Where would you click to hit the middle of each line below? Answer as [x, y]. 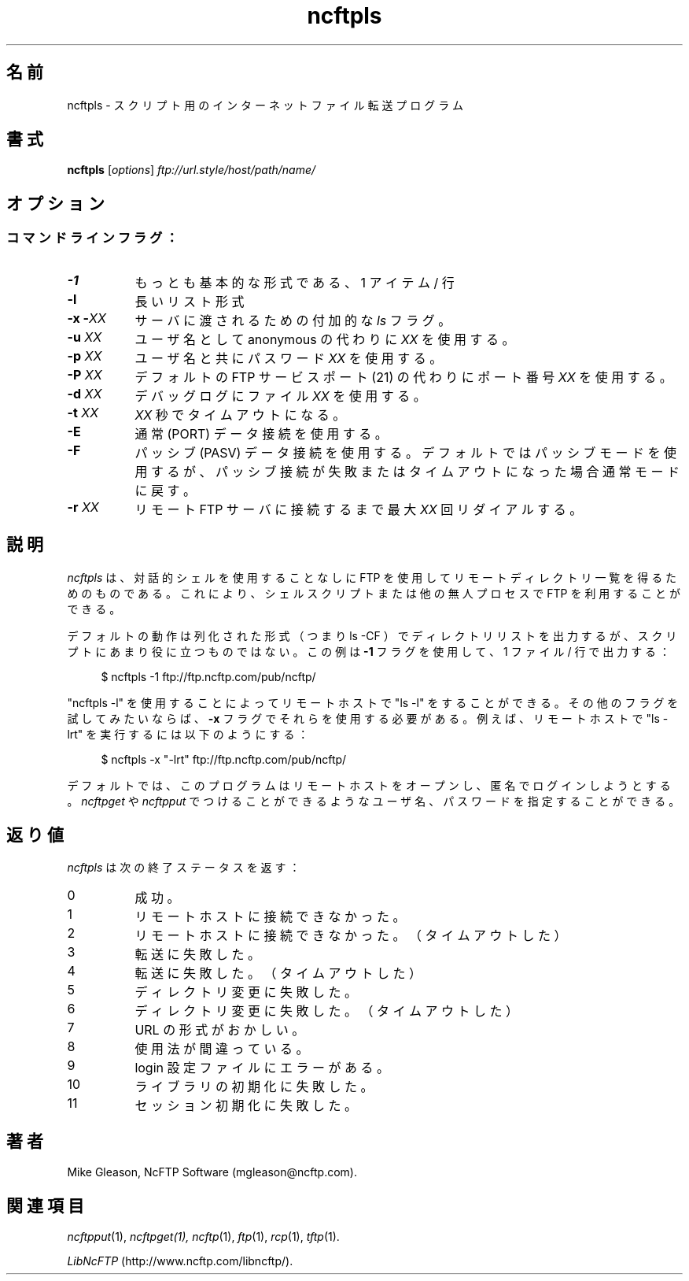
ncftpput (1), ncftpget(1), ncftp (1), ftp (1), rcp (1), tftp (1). [203, 1237]
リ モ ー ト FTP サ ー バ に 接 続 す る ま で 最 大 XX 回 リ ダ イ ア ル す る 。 [359, 509]
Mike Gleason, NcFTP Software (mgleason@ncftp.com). [212, 1172]
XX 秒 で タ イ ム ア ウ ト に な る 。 [240, 415]
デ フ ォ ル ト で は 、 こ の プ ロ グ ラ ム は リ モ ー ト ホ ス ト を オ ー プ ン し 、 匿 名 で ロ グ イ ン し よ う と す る [369, 785]
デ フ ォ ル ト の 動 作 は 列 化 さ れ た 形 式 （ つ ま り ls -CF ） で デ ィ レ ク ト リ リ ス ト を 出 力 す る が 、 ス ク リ [372, 635]
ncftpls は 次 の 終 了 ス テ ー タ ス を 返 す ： [184, 868]
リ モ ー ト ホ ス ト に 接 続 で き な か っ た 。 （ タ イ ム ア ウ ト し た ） [351, 936]
